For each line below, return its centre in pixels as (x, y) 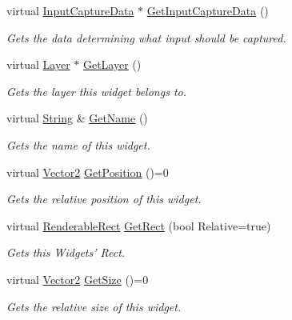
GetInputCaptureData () (208, 10)
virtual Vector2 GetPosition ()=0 (88, 172)
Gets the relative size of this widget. (94, 306)
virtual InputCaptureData (70, 10)
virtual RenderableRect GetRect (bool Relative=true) (139, 225)
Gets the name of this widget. (78, 144)
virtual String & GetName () (77, 118)
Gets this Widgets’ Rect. (66, 252)
